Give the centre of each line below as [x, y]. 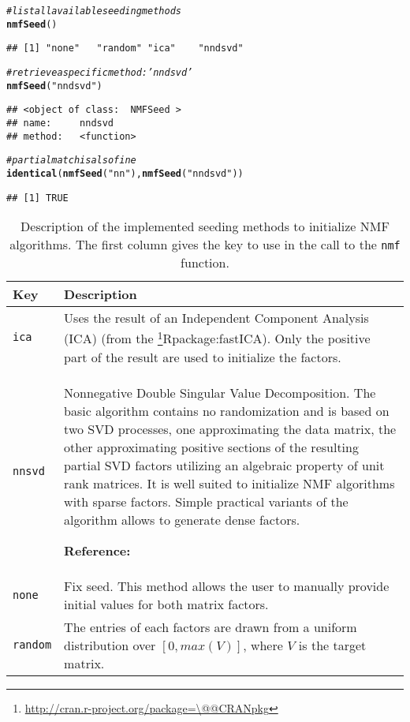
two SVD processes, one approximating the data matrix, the [230, 428]
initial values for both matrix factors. [166, 604]
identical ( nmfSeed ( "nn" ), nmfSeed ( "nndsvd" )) [125, 173]
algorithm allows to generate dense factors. [182, 519]
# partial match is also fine [71, 161]
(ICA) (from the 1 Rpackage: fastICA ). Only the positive [217, 337]
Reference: [97, 550]
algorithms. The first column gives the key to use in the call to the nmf [205, 245]
